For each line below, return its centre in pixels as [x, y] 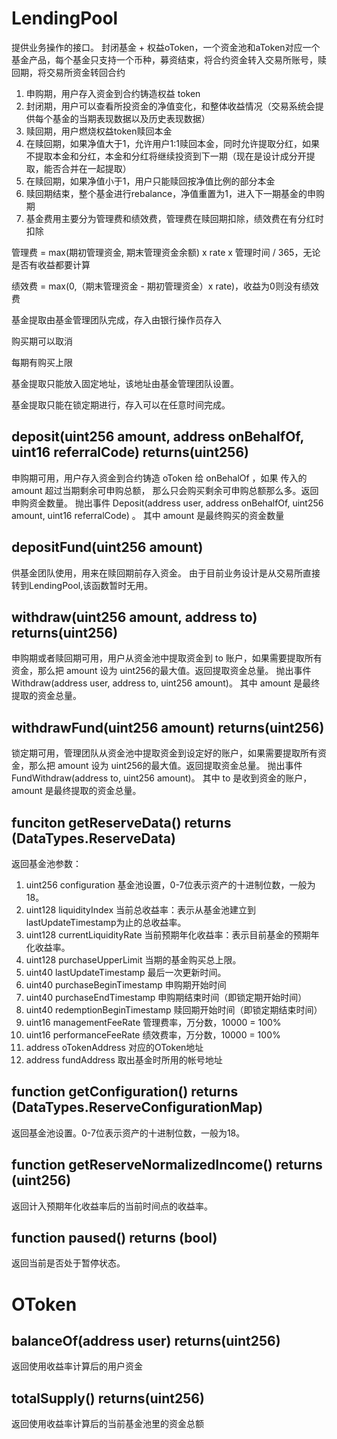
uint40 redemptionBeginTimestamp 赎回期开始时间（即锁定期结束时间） [174, 1010]
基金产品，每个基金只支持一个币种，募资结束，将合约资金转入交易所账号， [164, 59]
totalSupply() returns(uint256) [108, 1398]
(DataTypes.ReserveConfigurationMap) [137, 1107]
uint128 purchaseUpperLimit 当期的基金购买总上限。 [133, 960]
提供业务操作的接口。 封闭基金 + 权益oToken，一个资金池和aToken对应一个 [166, 47]
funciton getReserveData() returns [121, 822]
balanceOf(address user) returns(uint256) [146, 1341]
